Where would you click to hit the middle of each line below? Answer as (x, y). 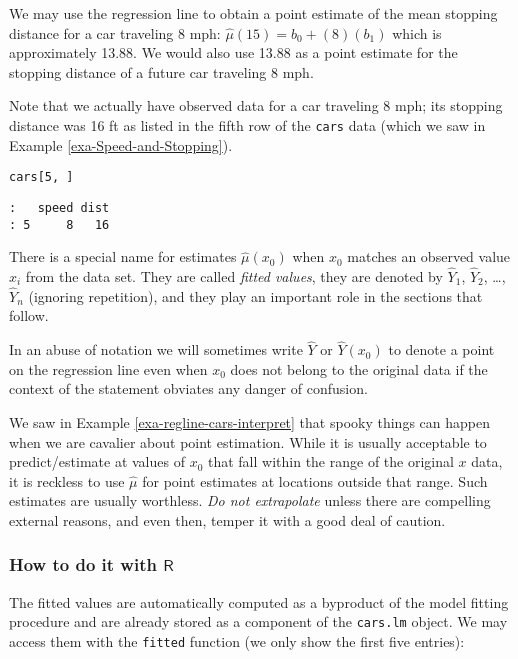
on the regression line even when (108, 368)
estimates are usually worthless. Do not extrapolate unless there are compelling (250, 500)
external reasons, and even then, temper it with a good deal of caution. (227, 519)
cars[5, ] (41, 177)
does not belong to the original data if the (359, 368)
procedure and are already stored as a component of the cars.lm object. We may (258, 621)
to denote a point (441, 349)
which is (417, 32)
